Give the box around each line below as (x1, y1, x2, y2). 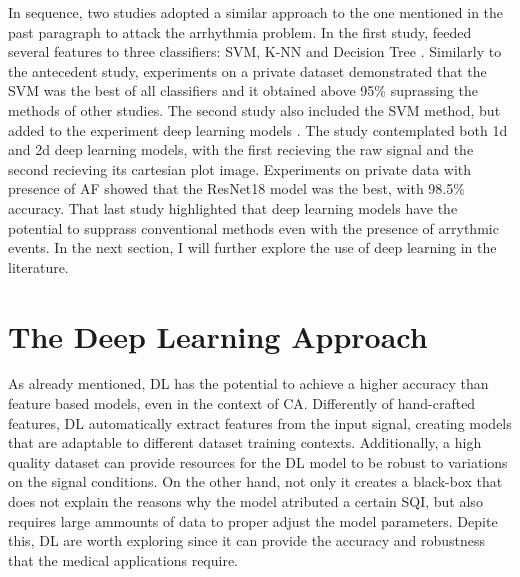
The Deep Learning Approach (8, 315, 428, 356)
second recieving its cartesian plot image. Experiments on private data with (8, 158, 472, 179)
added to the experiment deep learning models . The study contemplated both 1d (8, 119, 508, 140)
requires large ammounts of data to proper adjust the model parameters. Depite (8, 510, 498, 531)
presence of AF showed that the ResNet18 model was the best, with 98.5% (8, 178, 465, 199)
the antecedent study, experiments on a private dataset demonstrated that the (8, 60, 487, 81)
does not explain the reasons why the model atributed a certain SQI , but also (8, 491, 483, 511)
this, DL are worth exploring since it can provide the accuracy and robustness (8, 530, 486, 551)
